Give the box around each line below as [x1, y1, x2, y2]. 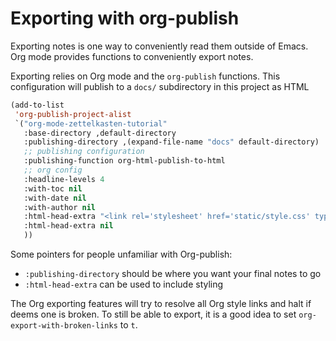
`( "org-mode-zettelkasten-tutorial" [14, 118, 168, 129]
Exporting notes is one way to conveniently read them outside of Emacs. [10, 40, 309, 52]
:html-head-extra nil [23, 221, 114, 231]
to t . [119, 319, 138, 331]
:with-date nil [23, 193, 87, 203]
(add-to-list [10, 100, 65, 110]
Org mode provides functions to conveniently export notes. [10, 50, 254, 62]
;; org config [23, 165, 83, 176]
